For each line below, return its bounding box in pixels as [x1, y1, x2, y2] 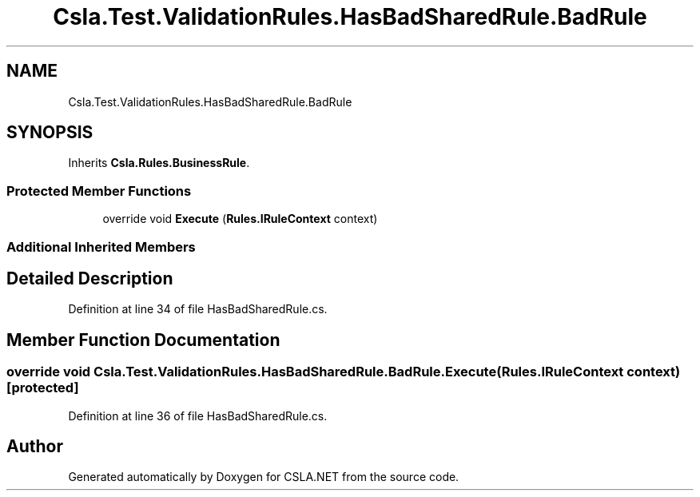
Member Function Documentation [6, 329, 280, 350]
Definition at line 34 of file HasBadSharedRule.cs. [68, 302, 328, 316]
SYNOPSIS [6, 122, 93, 143]
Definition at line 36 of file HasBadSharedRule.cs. [68, 408, 328, 423]
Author [6, 436, 63, 457]
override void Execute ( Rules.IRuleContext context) [102, 212, 378, 226]
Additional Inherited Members [6, 238, 196, 255]
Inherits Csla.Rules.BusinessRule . [68, 156, 250, 170]
